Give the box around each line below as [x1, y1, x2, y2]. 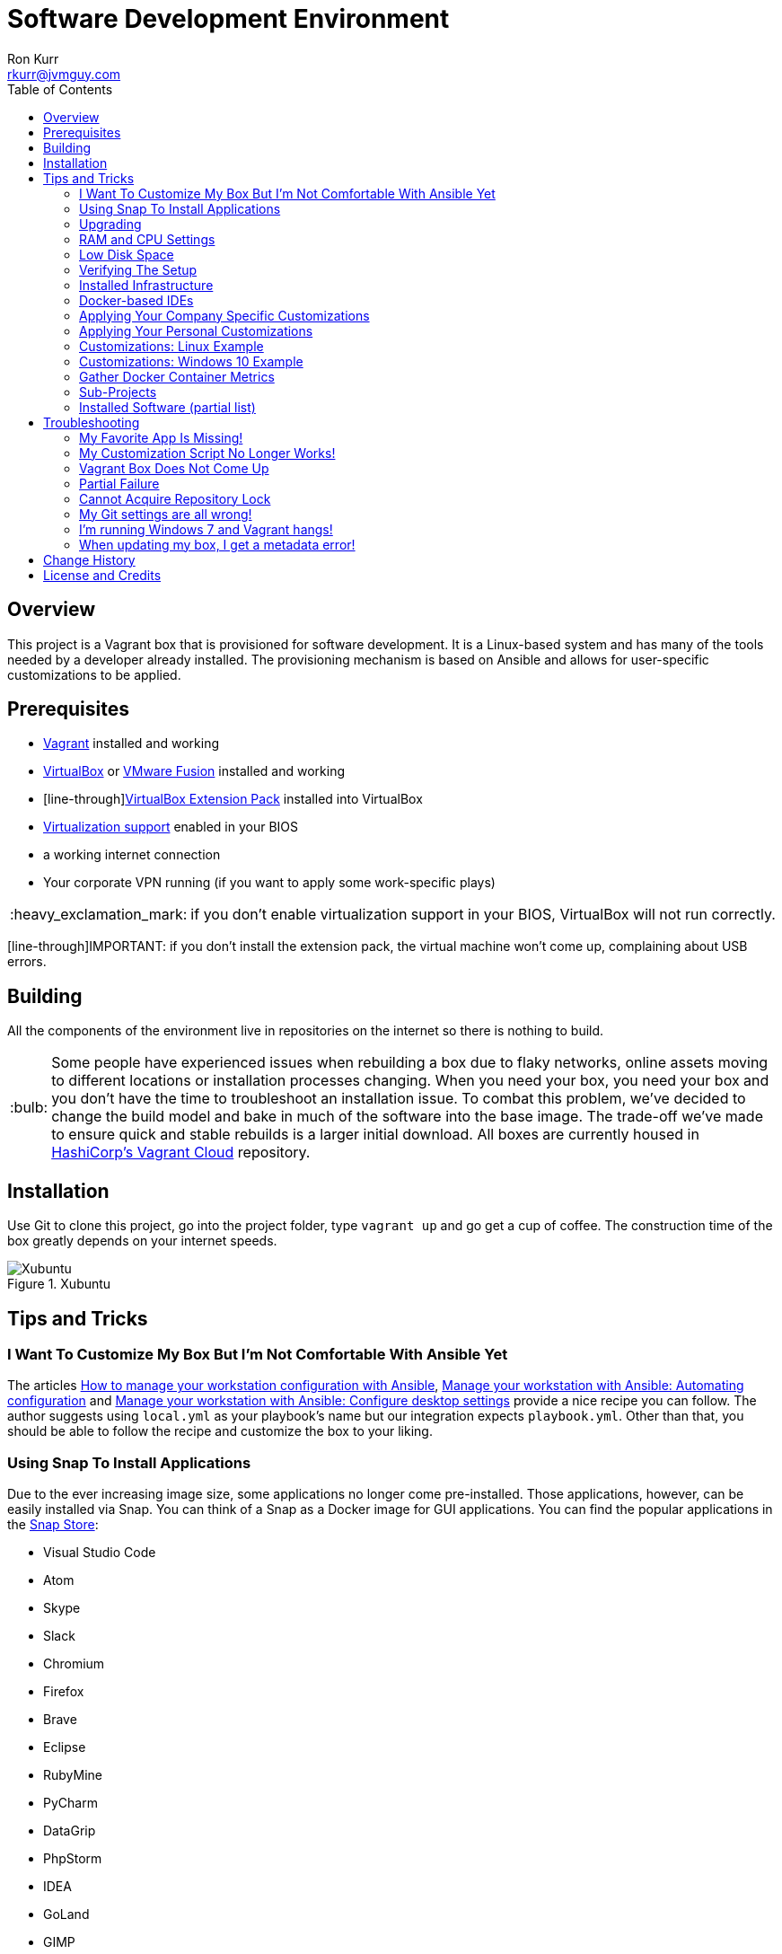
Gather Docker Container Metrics [79, 368, 275, 384]
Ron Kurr [7, 50, 59, 66]
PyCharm [43, 1795, 98, 1811]
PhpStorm [43, 1851, 102, 1867]
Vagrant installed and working [43, 735, 220, 752]
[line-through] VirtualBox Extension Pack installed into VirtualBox [43, 791, 423, 807]
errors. [7, 954, 47, 970]
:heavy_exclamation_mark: [10, 905, 188, 924]
